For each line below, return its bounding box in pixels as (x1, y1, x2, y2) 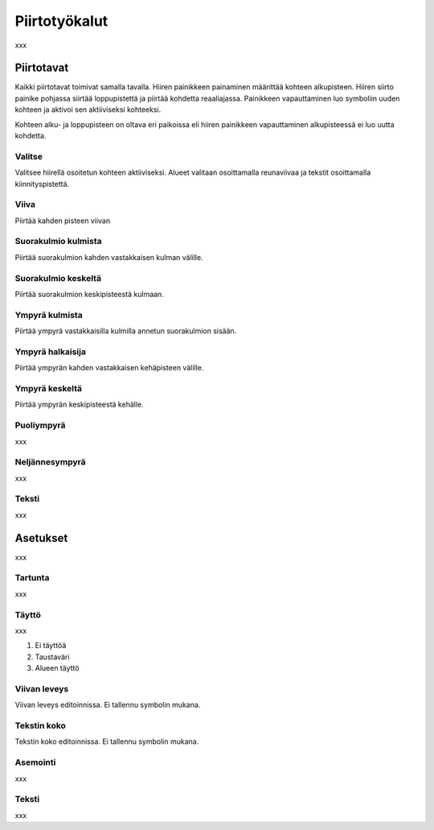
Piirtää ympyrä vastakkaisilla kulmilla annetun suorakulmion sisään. (14, 326, 237, 336)
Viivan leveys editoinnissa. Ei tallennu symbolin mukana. (14, 700, 201, 710)
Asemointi (14, 757, 56, 768)
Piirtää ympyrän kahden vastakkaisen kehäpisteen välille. (14, 363, 204, 373)
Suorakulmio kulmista (14, 236, 102, 247)
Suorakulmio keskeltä (14, 272, 102, 283)
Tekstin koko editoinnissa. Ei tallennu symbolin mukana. (14, 737, 199, 746)
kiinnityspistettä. (14, 179, 70, 188)
